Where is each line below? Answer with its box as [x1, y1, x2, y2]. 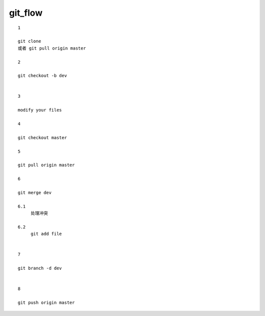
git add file [30, 231, 62, 237]
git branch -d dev [18, 265, 62, 271]
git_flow [9, 7, 43, 18]
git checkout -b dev [18, 73, 67, 79]
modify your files [18, 107, 62, 113]
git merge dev [18, 190, 52, 195]
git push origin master [18, 300, 75, 306]
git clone [18, 38, 41, 44]
